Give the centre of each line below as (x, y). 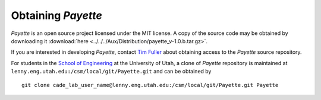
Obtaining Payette (56, 15)
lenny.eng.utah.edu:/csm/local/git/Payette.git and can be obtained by (111, 72)
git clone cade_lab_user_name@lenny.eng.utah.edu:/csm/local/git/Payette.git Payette (150, 85)
